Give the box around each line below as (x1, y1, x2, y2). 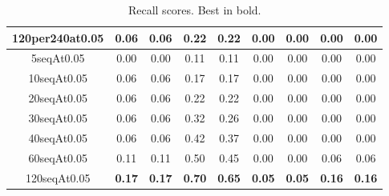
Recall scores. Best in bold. (128, 2, 261, 18)
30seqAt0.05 (28, 109, 87, 126)
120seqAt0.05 (25, 169, 91, 186)
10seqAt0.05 (28, 70, 87, 86)
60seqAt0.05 (28, 149, 87, 166)
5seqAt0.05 (30, 50, 85, 66)
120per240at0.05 (12, 29, 104, 46)
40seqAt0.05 (28, 129, 87, 146)
